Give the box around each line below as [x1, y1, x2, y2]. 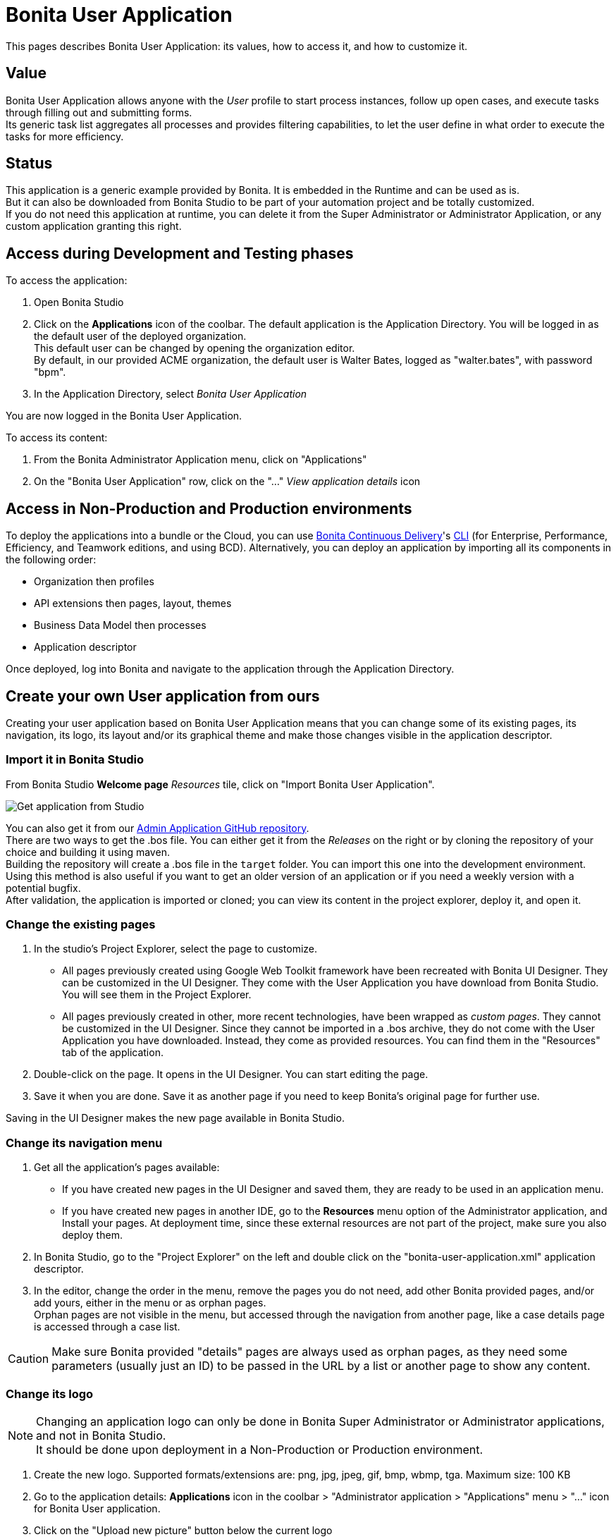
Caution [8, 1352, 49, 1366]
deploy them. [62, 1229, 123, 1242]
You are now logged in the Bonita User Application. [6, 410, 242, 422]
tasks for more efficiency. [6, 130, 124, 142]
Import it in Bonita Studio [6, 752, 144, 767]
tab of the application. [62, 1046, 164, 1059]
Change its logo [6, 1386, 94, 1401]
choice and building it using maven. [6, 845, 170, 858]
